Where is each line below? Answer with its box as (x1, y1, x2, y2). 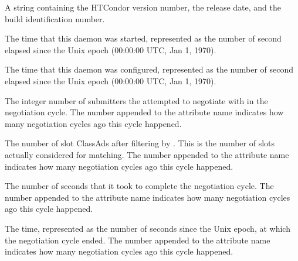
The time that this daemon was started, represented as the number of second (5, 32, 282, 44)
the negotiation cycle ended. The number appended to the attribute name (5, 233, 270, 246)
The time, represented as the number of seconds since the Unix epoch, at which (5, 222, 290, 234)
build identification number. (5, 12, 105, 25)
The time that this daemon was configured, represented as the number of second (5, 63, 294, 75)
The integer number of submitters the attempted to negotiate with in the (5, 94, 268, 107)
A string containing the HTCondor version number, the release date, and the (5, 1, 281, 13)
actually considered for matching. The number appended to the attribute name (5, 148, 289, 160)
